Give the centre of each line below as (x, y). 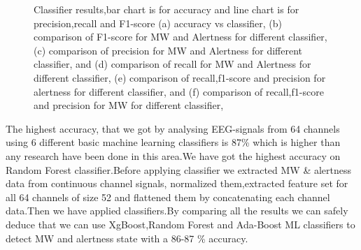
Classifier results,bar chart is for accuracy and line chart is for (167, 9)
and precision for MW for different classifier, (129, 105)
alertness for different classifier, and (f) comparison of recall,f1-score (179, 91)
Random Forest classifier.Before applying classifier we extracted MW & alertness (179, 169)
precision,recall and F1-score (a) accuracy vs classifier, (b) (158, 23)
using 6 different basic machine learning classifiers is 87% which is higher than (173, 142)
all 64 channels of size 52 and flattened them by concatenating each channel (168, 197)
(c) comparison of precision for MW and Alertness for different (168, 50)
